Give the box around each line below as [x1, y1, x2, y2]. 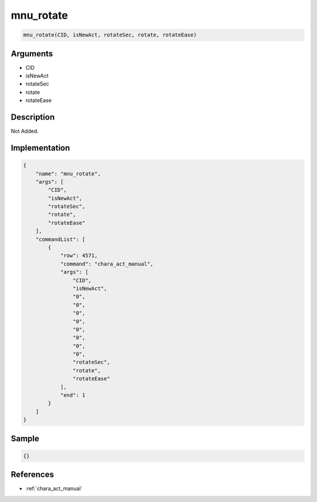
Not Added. [11, 128, 39, 135]
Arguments [11, 49, 53, 59]
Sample [11, 433, 39, 443]
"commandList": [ [35, 236, 86, 243]
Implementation [11, 143, 70, 152]
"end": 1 [60, 392, 86, 399]
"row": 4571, [60, 252, 98, 259]
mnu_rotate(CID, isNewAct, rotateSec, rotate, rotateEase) [23, 32, 197, 38]
